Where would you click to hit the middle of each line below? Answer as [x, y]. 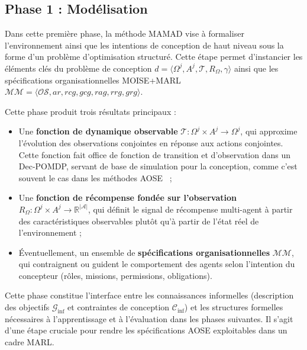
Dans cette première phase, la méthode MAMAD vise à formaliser [125, 33]
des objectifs [27, 307]
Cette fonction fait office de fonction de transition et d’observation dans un [155, 154]
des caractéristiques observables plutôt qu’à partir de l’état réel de [139, 221]
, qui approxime [269, 131]
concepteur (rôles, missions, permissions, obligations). [115, 275]
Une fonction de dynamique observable [98, 131]
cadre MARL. [30, 342]
